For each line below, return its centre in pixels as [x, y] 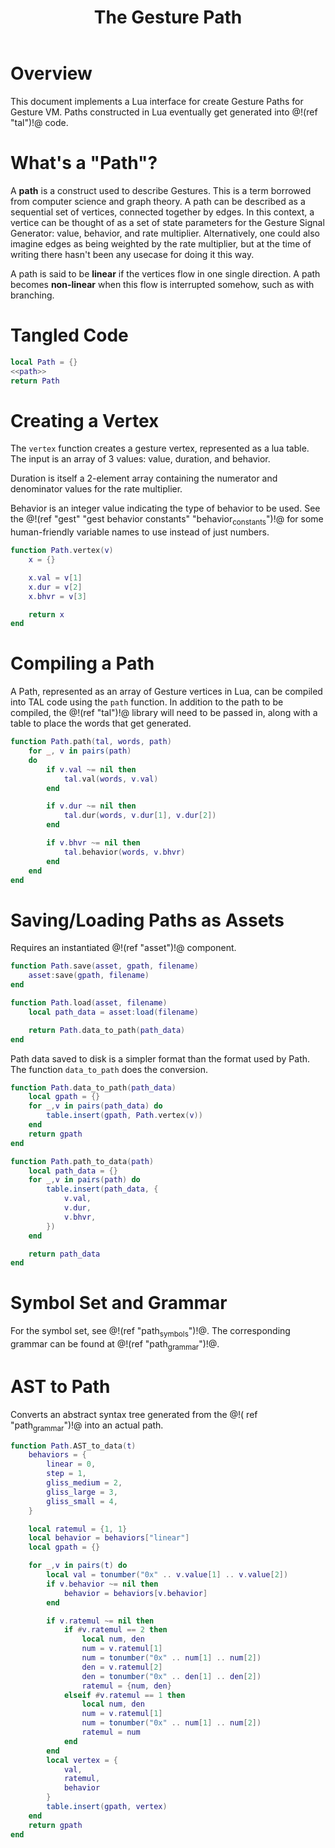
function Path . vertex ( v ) [62, 551]
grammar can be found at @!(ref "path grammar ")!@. [115, 1345]
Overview [51, 73]
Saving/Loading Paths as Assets [147, 920]
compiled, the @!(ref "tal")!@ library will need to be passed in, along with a [164, 713]
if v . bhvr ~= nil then [93, 843]
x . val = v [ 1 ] [55, 577]
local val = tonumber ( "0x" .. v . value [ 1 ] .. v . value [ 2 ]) [167, 1575]
